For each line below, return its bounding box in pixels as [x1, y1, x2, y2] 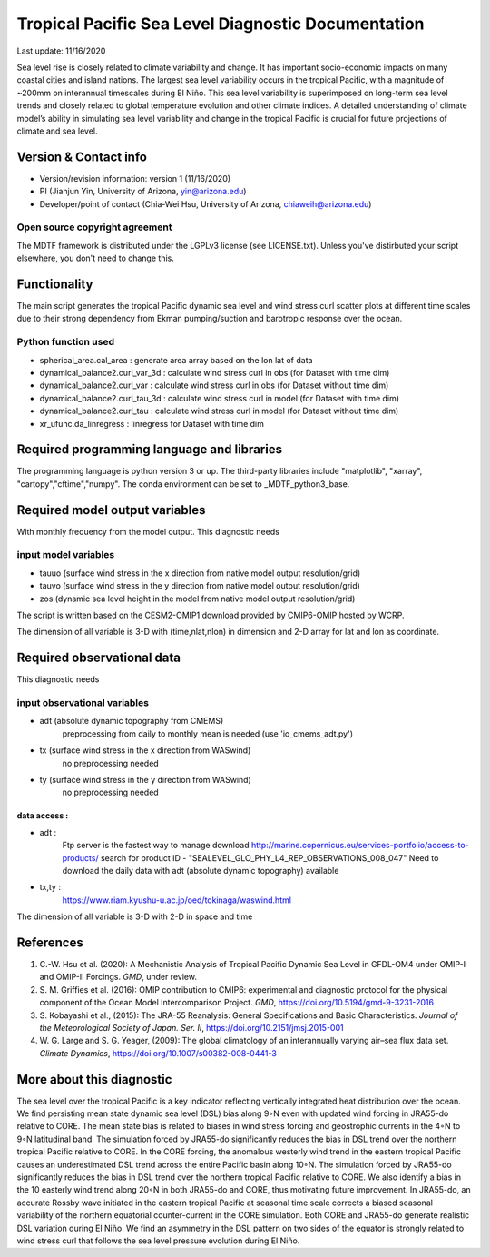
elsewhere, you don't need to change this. [16, 252, 174, 263]
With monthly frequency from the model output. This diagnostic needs [16, 526, 280, 537]
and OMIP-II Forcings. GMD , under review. [39, 972, 197, 983]
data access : [16, 810, 69, 821]
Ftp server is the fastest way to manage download [62, 840, 250, 851]
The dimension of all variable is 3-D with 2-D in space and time [16, 911, 253, 922]
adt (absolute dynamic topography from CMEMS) [39, 716, 224, 727]
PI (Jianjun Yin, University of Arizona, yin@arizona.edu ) [39, 186, 247, 197]
